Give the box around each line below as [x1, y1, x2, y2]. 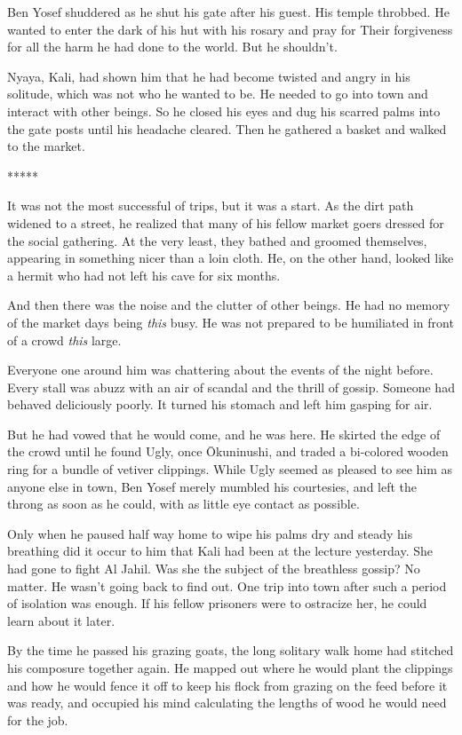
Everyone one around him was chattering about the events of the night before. [7, 360, 434, 379]
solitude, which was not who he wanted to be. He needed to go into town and [7, 84, 428, 103]
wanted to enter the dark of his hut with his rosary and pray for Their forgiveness [7, 20, 453, 38]
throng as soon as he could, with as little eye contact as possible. [7, 494, 360, 513]
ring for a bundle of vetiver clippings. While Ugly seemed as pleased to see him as [7, 460, 453, 478]
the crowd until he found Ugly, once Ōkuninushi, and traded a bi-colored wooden [7, 442, 449, 461]
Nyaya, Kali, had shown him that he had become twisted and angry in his [7, 67, 410, 85]
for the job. [7, 710, 68, 729]
